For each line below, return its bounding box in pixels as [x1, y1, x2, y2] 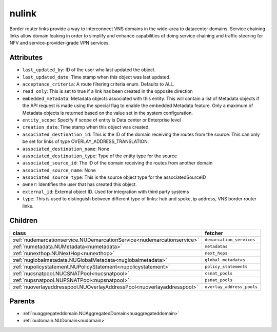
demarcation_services [205, 237, 255, 243]
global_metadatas [205, 257, 246, 263]
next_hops [205, 251, 228, 256]
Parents [9, 297, 35, 305]
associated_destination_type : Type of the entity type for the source [22, 153, 177, 159]
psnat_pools [205, 277, 233, 283]
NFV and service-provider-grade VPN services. [9, 40, 110, 46]
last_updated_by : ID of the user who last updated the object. [22, 67, 156, 73]
